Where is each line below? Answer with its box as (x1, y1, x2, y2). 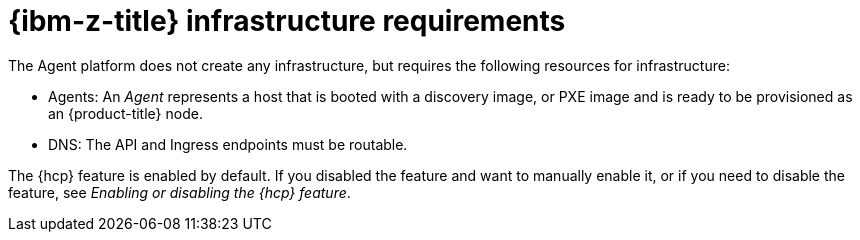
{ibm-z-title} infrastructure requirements (8, 4, 566, 38)
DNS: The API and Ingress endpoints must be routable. (48, 135, 408, 153)
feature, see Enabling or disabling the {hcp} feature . (8, 183, 351, 201)
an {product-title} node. (48, 104, 203, 122)
